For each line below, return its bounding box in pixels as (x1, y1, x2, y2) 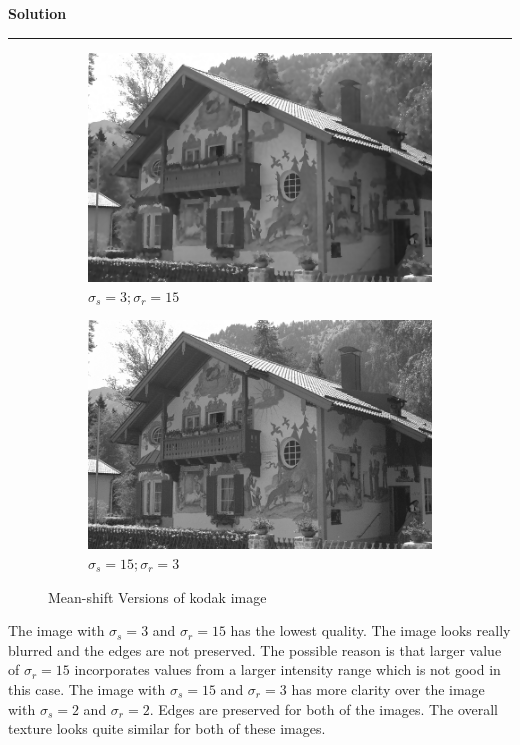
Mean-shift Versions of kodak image (48, 586, 267, 607)
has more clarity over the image (291, 679, 485, 699)
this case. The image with (8, 679, 166, 699)
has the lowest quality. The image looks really (230, 620, 511, 641)
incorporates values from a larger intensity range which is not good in (74, 659, 501, 680)
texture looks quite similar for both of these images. (8, 718, 326, 739)
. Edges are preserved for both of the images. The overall (149, 698, 498, 719)
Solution (8, 3, 67, 23)
